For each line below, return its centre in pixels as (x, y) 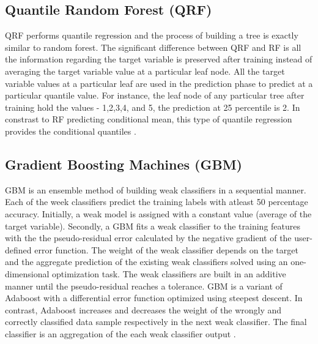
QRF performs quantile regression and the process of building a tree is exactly (152, 35)
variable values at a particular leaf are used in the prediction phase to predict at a (159, 83)
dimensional (27, 273)
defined (18, 249)
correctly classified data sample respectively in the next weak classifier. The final (156, 322)
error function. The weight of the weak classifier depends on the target (166, 249)
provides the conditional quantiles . (71, 131)
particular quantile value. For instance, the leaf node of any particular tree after (155, 95)
